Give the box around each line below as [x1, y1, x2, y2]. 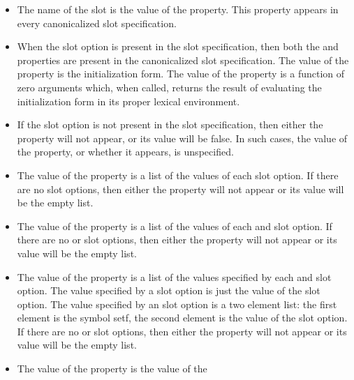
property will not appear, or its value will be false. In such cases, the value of [17, 130, 348, 145]
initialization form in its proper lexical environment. [17, 93, 240, 108]
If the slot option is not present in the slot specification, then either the [17, 117, 323, 132]
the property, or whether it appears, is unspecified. [17, 144, 234, 159]
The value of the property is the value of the [17, 361, 207, 376]
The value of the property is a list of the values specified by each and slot [17, 269, 332, 284]
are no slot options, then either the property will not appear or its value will [17, 181, 344, 196]
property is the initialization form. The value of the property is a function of [17, 66, 345, 81]
